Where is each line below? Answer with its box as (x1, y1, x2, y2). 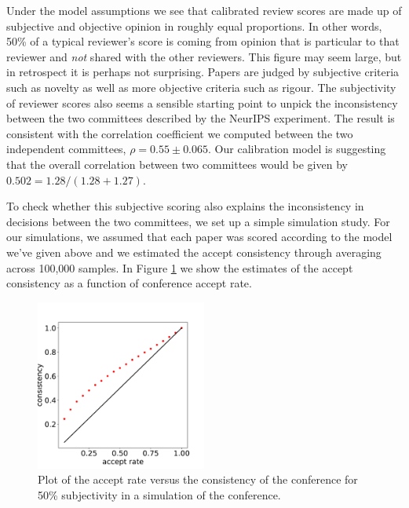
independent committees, (6, 141, 126, 157)
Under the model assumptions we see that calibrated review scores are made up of (6, 2, 402, 18)
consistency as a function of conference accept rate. (6, 275, 252, 291)
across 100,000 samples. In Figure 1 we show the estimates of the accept (6, 259, 353, 276)
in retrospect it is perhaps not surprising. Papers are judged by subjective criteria (6, 64, 400, 80)
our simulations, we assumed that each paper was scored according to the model (6, 228, 393, 245)
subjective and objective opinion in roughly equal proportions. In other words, (6, 17, 382, 34)
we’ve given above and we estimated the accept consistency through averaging (6, 243, 382, 260)
